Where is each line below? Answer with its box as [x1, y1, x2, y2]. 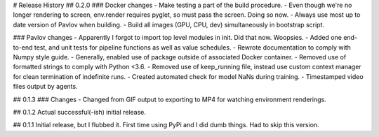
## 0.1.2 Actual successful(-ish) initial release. [13, 108, 147, 116]
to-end [13, 43, 33, 52]
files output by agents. [13, 82, 78, 91]
